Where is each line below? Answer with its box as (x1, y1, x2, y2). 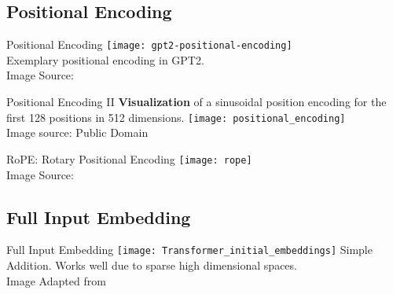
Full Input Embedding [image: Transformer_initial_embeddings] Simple (6, 241, 373, 258)
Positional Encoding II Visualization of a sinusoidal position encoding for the (6, 94, 387, 110)
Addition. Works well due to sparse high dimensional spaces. (6, 257, 297, 273)
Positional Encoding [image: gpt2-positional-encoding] (6, 36, 292, 53)
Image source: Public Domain (6, 124, 149, 141)
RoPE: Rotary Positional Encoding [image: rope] (6, 150, 252, 167)
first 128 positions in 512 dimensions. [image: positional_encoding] (6, 108, 346, 125)
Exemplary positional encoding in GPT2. (6, 51, 204, 68)
